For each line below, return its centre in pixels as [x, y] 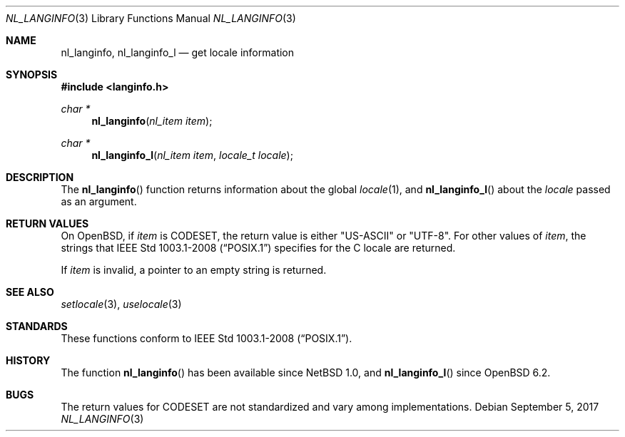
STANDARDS [37, 326]
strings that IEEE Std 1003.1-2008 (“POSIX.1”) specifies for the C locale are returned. [258, 248]
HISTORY [28, 360]
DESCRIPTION [40, 177]
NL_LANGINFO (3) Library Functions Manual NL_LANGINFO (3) [151, 18]
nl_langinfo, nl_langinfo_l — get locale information [178, 52]
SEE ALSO [30, 292]
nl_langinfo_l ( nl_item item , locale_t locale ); [192, 155]
